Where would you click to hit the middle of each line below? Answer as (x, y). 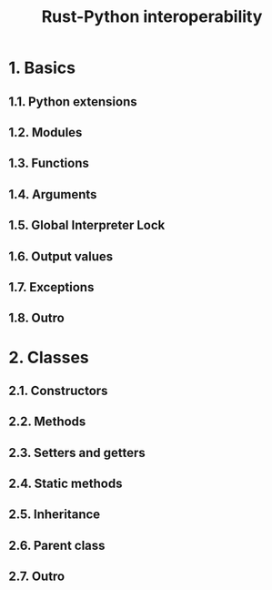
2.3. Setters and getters (77, 453)
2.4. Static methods (65, 484)
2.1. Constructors (58, 390)
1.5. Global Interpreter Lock (87, 225)
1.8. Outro (36, 318)
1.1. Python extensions (73, 102)
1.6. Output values (61, 256)
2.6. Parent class (57, 545)
